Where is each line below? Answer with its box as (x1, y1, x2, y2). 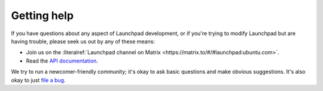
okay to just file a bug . (11, 76, 66, 83)
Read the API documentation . (26, 57, 98, 64)
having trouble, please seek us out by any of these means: (11, 37, 156, 45)
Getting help (11, 9, 74, 22)
